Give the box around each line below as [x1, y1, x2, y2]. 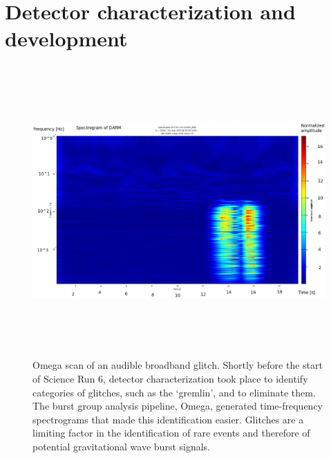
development [5, 24, 128, 53]
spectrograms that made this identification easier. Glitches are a [32, 412, 304, 426]
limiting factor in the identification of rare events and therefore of [32, 425, 310, 440]
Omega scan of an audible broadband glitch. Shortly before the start [32, 358, 323, 372]
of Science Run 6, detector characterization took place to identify [32, 372, 308, 386]
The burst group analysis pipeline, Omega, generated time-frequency [32, 399, 323, 413]
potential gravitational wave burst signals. [32, 439, 210, 453]
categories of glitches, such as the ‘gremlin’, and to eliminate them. [32, 385, 316, 399]
